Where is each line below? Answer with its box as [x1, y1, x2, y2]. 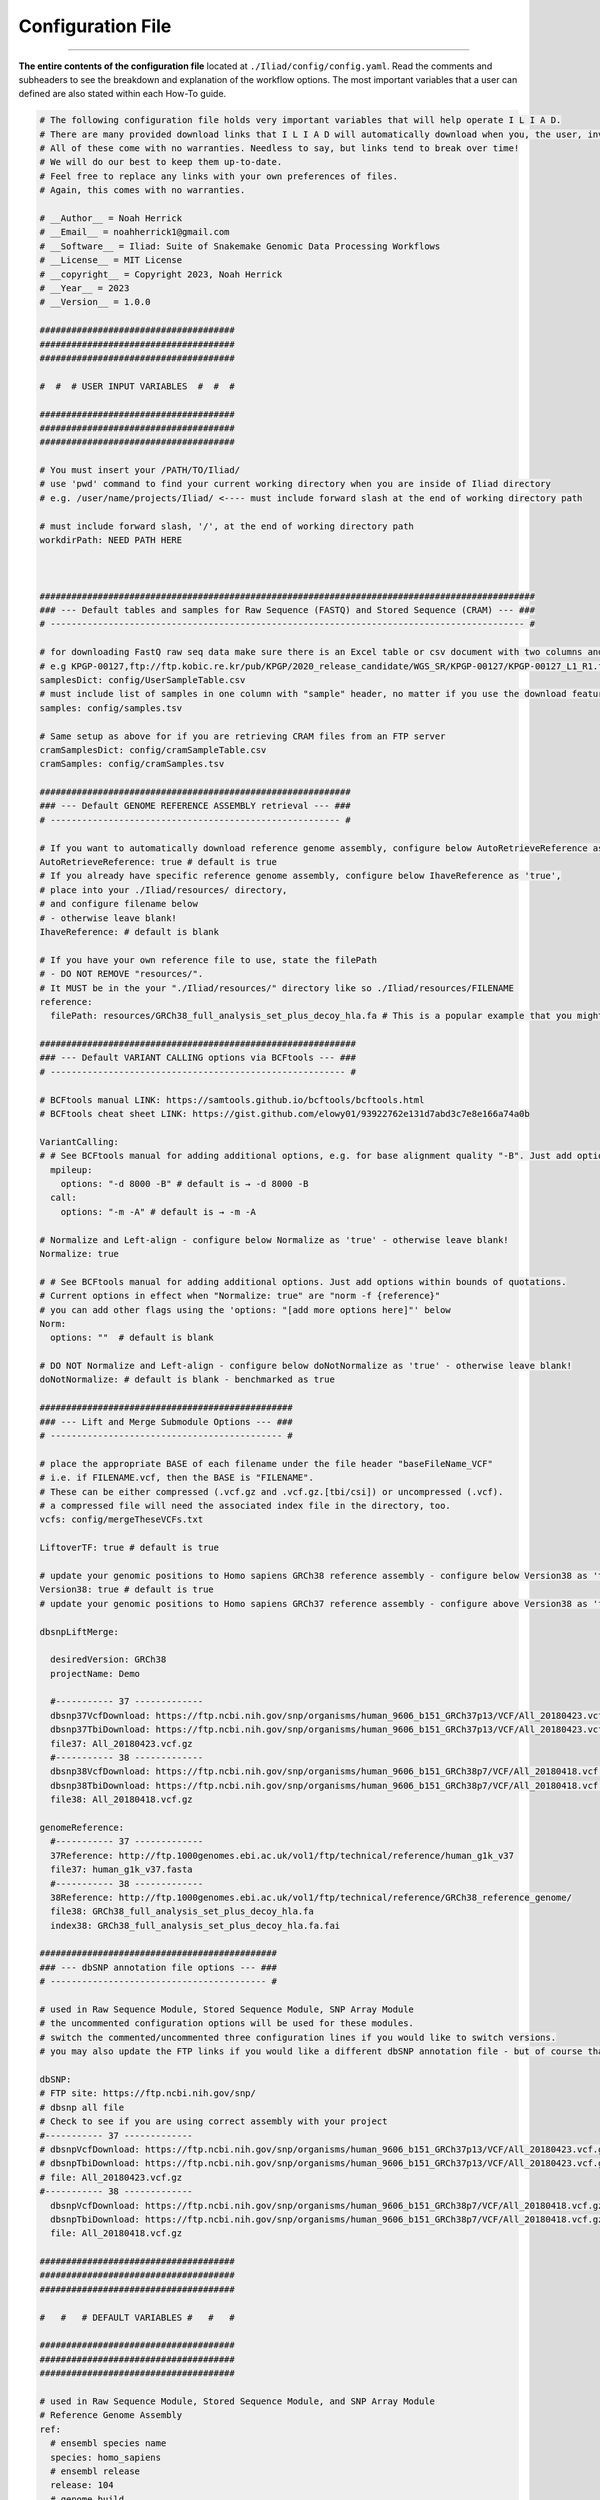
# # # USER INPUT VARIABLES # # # [39, 380, 235, 392]
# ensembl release [50, 2465, 140, 2477]
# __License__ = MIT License [39, 255, 183, 266]
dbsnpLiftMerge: [39, 1626, 120, 1637]
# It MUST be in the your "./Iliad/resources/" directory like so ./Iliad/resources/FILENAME [39, 982, 515, 994]
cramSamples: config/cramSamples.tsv [39, 758, 225, 770]
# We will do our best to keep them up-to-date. [39, 156, 283, 168]
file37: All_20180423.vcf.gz [50, 1738, 194, 1749]
